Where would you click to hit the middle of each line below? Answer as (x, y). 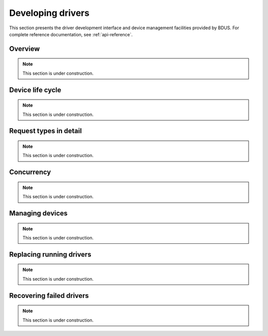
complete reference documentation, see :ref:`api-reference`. (71, 34)
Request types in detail (45, 131)
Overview (25, 49)
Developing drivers (49, 13)
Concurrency (30, 172)
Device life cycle (35, 90)
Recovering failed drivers (49, 296)
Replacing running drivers (50, 254)
